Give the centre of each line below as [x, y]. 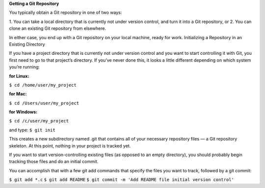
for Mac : [18, 94]
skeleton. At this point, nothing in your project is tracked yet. [70, 146]
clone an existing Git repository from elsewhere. [58, 28]
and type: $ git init [32, 130]
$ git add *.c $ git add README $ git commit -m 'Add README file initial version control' [121, 180]
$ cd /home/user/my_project [43, 85]
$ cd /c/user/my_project [39, 121]
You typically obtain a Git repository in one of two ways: [66, 13]
